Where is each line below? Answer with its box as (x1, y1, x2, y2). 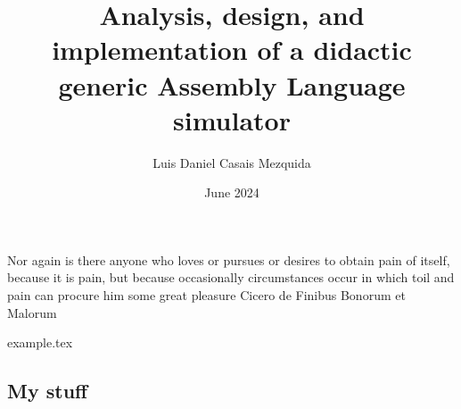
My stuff (7, 377, 88, 405)
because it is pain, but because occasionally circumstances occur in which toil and (7, 268, 455, 287)
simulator (173, 101, 291, 138)
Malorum (7, 303, 57, 321)
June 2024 (204, 183, 259, 202)
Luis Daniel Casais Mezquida (152, 153, 311, 171)
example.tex (7, 333, 73, 352)
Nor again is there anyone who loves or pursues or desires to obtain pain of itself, (7, 250, 450, 269)
